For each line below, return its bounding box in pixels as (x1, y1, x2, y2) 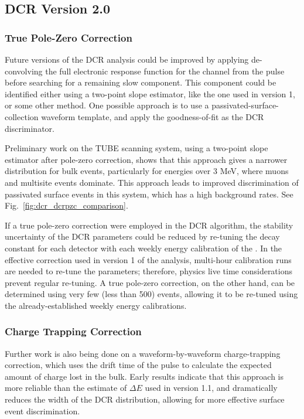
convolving (5, 64, 43, 77)
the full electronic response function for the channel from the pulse (45, 64, 285, 77)
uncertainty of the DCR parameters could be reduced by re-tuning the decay (5, 230, 280, 243)
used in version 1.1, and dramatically (145, 381, 278, 394)
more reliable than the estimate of (5, 381, 127, 394)
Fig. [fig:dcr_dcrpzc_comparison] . (5, 199, 128, 212)
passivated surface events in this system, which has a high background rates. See (5, 188, 293, 200)
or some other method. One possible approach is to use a (5, 99, 209, 111)
